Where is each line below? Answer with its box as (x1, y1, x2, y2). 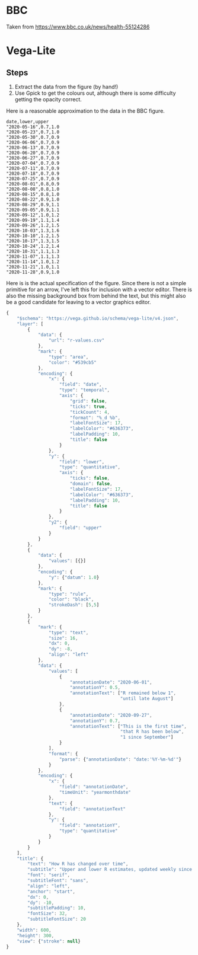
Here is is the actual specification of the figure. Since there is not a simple (6, 279, 187, 286)
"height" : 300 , (17, 932, 55, 938)
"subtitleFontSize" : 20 (27, 916, 86, 922)
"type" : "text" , (48, 630, 89, 635)
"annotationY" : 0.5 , (69, 685, 120, 691)
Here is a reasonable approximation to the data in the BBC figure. (6, 107, 165, 114)
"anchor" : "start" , (27, 889, 76, 895)
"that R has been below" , (120, 729, 184, 735)
